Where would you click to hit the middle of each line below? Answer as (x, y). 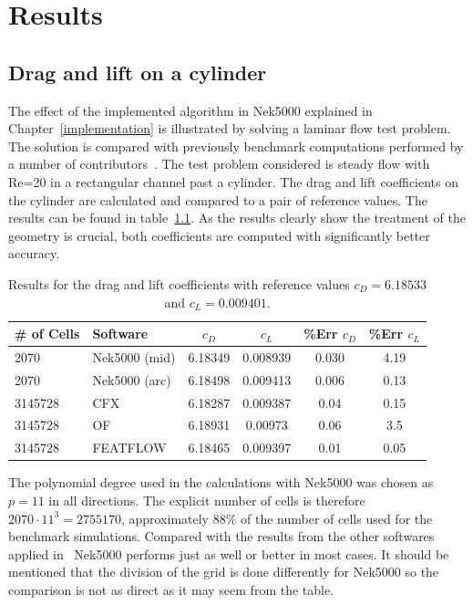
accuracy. (34, 253)
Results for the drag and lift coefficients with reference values (179, 283)
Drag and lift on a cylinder (138, 72)
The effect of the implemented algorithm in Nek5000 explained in (190, 110)
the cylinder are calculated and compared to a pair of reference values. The (218, 199)
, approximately (165, 518)
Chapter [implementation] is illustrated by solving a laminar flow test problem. (230, 128)
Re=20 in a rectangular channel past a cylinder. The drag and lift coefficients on (234, 181)
